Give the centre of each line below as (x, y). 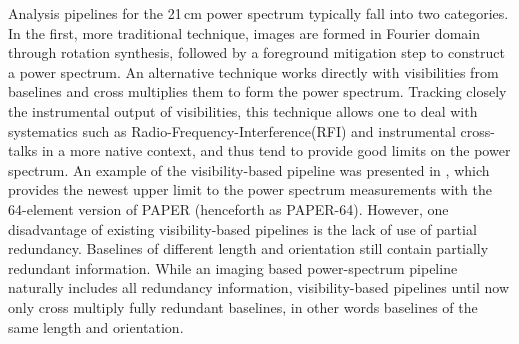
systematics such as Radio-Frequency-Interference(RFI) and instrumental (232, 130)
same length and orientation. (96, 326)
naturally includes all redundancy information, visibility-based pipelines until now (259, 287)
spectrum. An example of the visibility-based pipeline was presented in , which (249, 169)
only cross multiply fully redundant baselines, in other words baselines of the (243, 306)
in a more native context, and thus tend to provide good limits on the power (276, 150)
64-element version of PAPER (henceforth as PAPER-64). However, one (228, 208)
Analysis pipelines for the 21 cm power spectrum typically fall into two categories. (258, 13)
